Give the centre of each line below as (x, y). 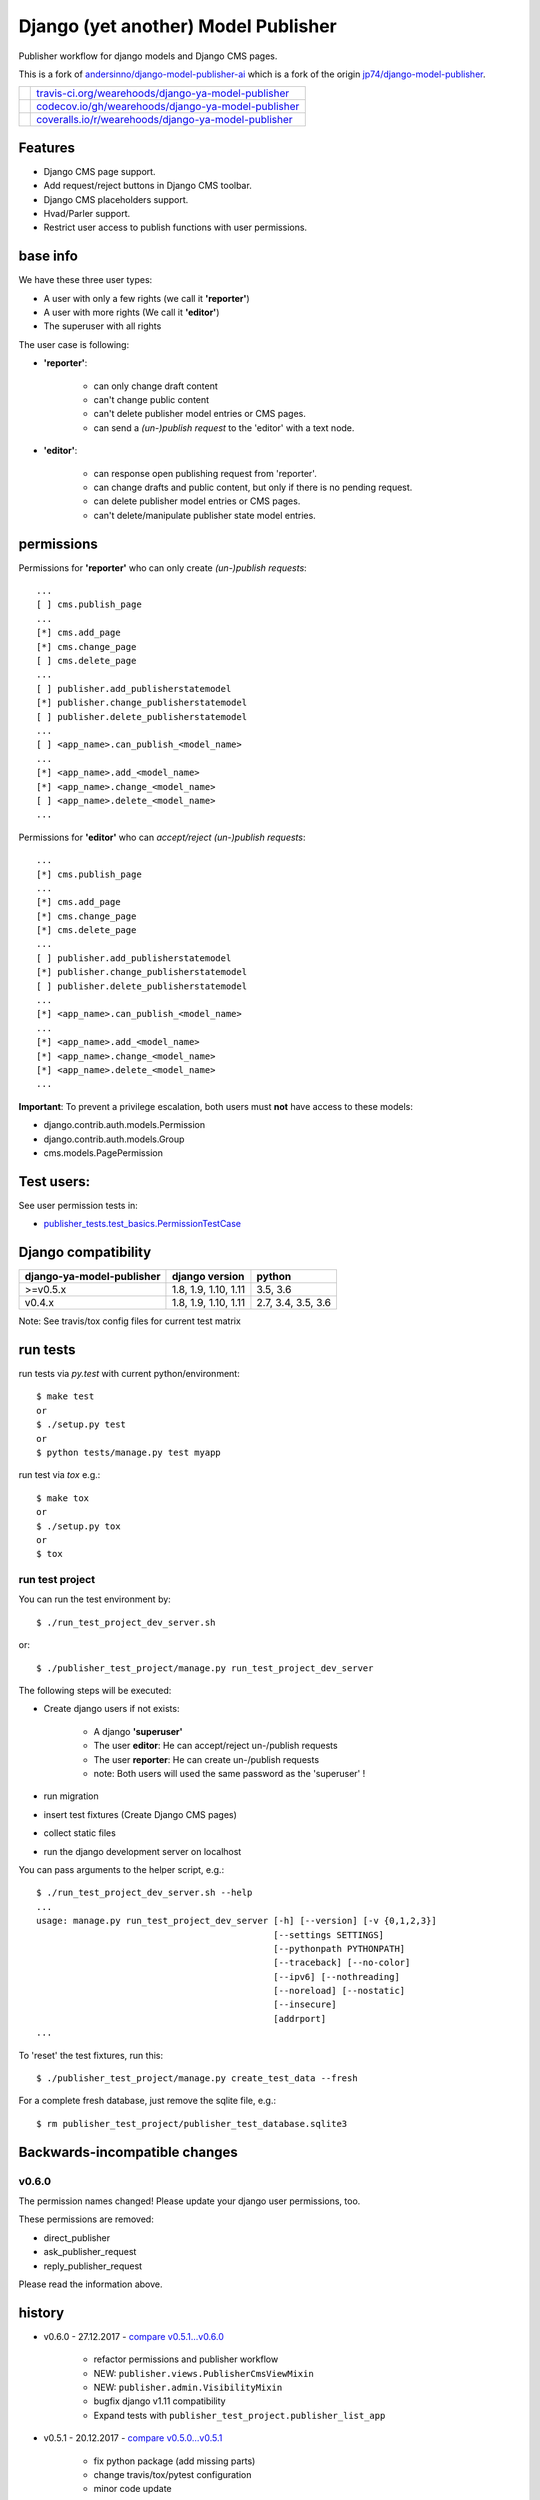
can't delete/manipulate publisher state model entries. (205, 515)
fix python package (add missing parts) (174, 2461)
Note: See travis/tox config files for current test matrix (130, 1321)
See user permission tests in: (78, 1205)
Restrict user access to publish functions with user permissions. (175, 227)
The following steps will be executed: (95, 1691)
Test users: (54, 1181)
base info (48, 256)
